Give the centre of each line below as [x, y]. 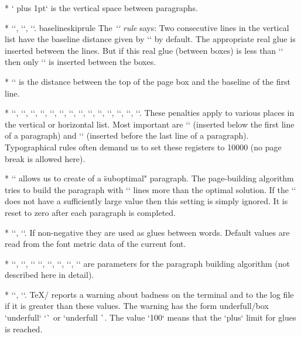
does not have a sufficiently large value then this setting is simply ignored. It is [146, 201]
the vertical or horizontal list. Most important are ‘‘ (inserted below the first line [150, 124]
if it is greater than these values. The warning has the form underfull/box [137, 306]
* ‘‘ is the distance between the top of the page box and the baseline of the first [148, 81]
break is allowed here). [45, 158]
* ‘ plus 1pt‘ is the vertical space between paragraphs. [101, 8]
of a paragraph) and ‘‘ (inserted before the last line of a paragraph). [127, 135]
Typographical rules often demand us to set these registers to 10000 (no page [143, 147]
